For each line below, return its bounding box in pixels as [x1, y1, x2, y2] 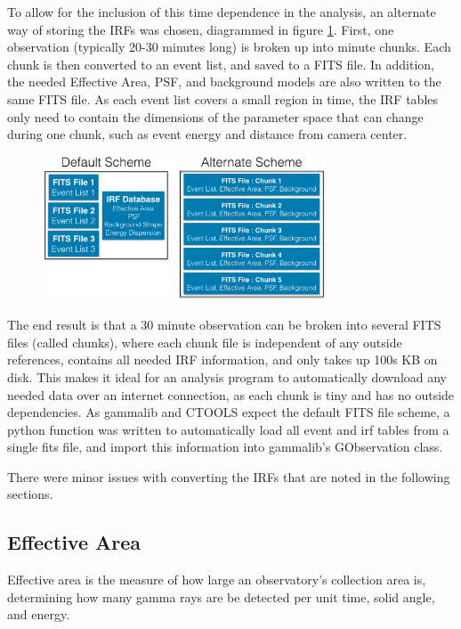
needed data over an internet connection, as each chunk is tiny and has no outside [7, 385, 455, 404]
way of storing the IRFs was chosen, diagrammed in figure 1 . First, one [7, 20, 394, 38]
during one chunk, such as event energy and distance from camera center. [7, 125, 408, 143]
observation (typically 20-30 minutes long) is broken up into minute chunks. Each [7, 37, 451, 56]
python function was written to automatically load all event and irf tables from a [7, 420, 449, 438]
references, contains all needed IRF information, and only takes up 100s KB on [7, 350, 438, 369]
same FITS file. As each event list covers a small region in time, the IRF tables [7, 89, 439, 108]
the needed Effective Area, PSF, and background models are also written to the [7, 72, 441, 91]
